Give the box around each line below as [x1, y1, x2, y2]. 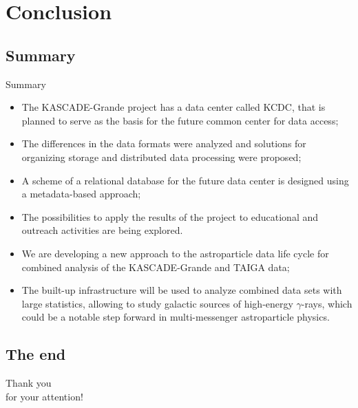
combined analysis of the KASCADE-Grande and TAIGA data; [21, 259, 290, 274]
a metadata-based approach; [21, 186, 141, 201]
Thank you [6, 376, 52, 390]
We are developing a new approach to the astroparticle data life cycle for [21, 246, 329, 260]
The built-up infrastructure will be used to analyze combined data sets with [21, 283, 342, 297]
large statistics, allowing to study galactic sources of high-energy [21, 296, 293, 310]
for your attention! [6, 389, 83, 403]
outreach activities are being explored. [21, 223, 183, 237]
